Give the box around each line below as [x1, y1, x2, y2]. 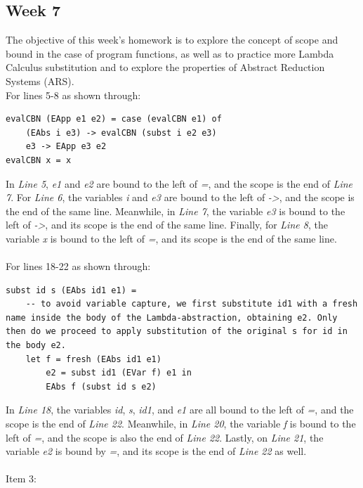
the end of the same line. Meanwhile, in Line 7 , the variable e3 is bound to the [6, 203, 345, 218]
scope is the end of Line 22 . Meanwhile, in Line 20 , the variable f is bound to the [6, 416, 356, 431]
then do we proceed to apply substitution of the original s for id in [6, 326, 348, 337]
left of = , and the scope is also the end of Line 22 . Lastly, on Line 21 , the [6, 430, 324, 444]
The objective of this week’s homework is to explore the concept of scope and [6, 32, 338, 47]
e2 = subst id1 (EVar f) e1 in [46, 368, 192, 378]
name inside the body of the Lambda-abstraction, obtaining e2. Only [6, 312, 338, 323]
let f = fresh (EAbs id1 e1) [25, 354, 161, 364]
